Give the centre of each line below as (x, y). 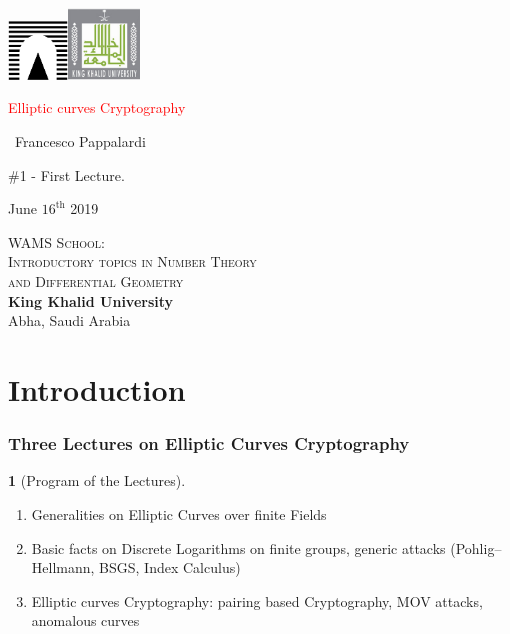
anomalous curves (85, 620)
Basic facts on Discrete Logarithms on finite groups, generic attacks (238, 547)
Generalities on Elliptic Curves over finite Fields (179, 513)
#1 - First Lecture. (66, 174)
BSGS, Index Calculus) (170, 567)
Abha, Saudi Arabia (69, 320)
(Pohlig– (476, 547)
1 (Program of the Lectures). (97, 480)
